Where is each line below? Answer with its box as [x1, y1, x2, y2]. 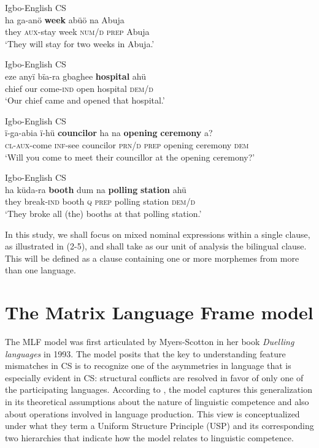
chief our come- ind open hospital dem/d [5, 82, 153, 94]
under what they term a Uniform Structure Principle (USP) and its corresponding [5, 419, 314, 432]
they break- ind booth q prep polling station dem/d [5, 195, 196, 208]
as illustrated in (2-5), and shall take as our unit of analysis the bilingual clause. [5, 240, 307, 252]
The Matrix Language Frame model [5, 300, 313, 325]
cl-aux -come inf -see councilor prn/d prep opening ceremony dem [5, 138, 249, 151]
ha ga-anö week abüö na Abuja [5, 13, 125, 26]
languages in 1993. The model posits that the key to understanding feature [5, 347, 286, 360]
